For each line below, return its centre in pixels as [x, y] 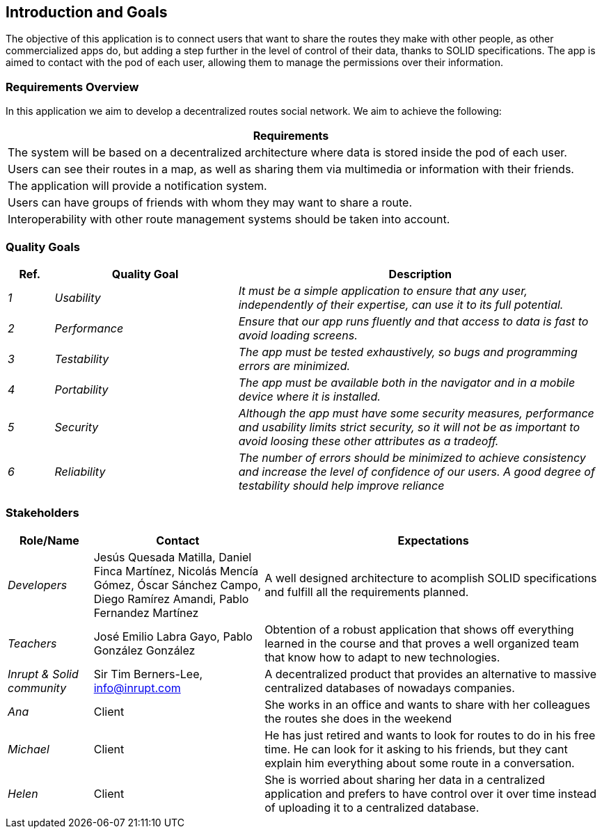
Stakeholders [42, 513]
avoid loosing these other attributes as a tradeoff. [369, 441]
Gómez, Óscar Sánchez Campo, [177, 585]
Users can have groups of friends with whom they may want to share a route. [210, 203]
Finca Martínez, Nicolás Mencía [176, 571]
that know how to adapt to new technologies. [382, 657]
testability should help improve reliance [341, 485]
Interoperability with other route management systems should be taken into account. [229, 219]
